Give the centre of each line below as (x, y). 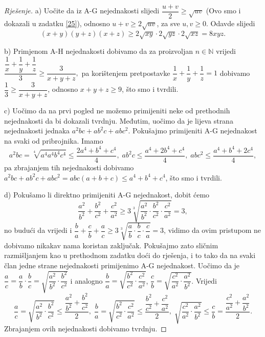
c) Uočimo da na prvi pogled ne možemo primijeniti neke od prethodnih (117, 110)
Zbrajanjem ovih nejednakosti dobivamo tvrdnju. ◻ (85, 329)
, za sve (168, 23)
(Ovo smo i (223, 11)
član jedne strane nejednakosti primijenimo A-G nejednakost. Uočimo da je (122, 265)
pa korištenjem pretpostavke (126, 73)
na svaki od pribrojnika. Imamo (54, 140)
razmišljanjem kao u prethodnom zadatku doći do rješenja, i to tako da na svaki (130, 255)
